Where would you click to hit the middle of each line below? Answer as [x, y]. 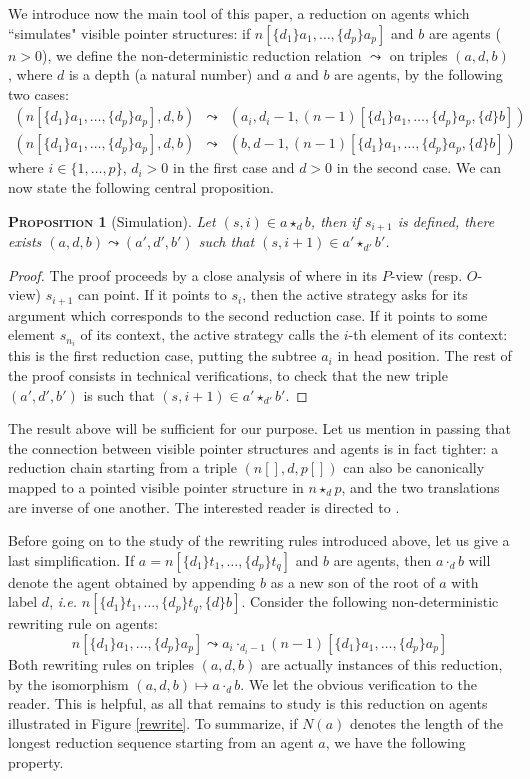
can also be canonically [414, 467]
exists [25, 241]
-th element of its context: [428, 334]
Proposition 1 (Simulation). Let [112, 220]
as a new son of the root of [352, 581]
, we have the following [395, 742]
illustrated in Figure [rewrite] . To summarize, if [153, 722]
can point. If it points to [152, 294]
